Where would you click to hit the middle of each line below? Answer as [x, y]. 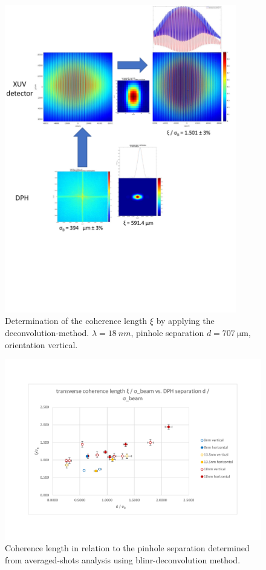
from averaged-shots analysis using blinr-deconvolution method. [123, 559]
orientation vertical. [41, 344]
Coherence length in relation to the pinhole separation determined [127, 548]
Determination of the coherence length [76, 321]
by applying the [185, 321]
